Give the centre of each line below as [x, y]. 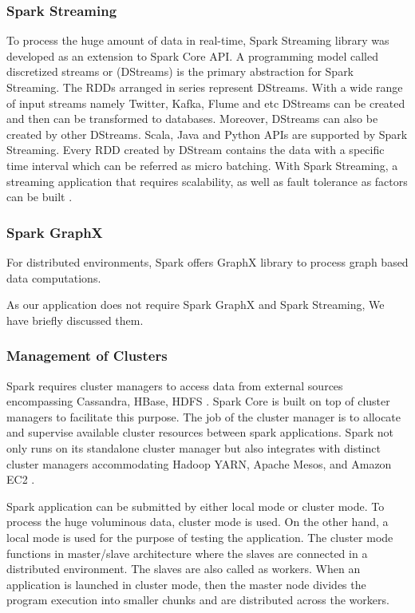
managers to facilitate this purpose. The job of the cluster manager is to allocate [204, 416]
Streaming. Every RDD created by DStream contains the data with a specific [196, 150]
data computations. [54, 277]
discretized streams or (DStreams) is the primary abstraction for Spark [180, 71]
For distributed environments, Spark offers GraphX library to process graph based [207, 261]
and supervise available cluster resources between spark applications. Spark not [200, 432]
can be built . [40, 197]
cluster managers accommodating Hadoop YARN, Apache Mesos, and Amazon [199, 463]
